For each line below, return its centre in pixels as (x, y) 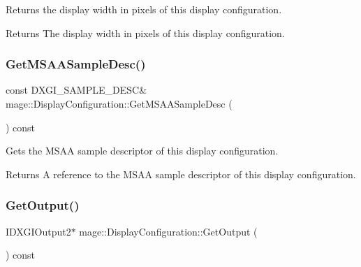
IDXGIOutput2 (38, 231)
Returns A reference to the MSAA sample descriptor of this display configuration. (181, 174)
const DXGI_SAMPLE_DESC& (76, 90)
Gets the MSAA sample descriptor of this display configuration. (142, 151)
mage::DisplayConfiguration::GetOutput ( (168, 231)
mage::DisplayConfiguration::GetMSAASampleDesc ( (119, 103)
